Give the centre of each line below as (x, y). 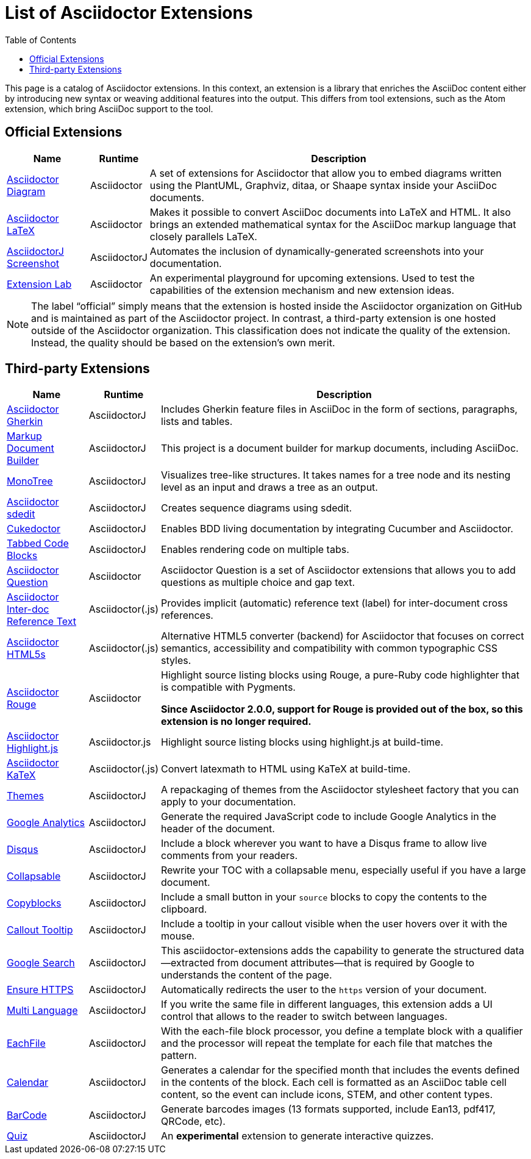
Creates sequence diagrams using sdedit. (257, 508)
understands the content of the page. (247, 975)
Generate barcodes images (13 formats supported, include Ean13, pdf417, (328, 1109)
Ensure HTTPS (40, 990)
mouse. (178, 936)
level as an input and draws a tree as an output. (269, 487)
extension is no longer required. (236, 722)
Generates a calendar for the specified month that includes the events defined (340, 1070)
